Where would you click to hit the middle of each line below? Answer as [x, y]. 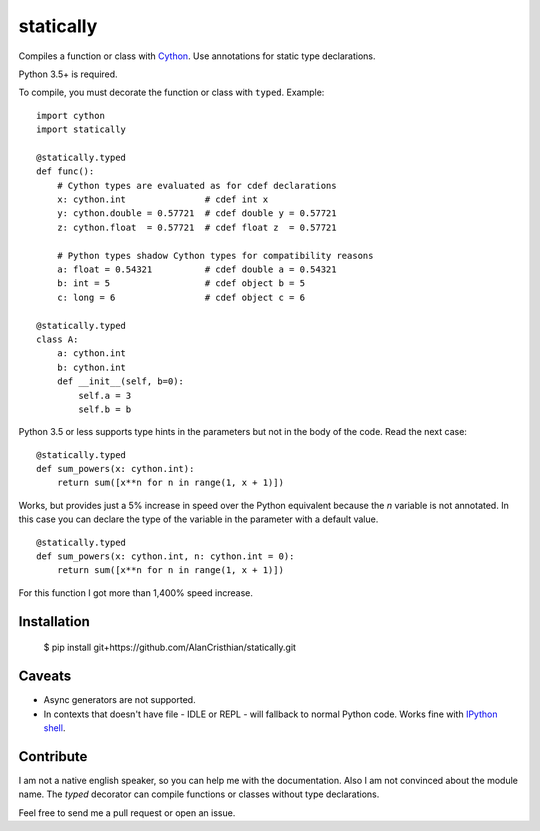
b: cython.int [91, 367]
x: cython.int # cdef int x [162, 199]
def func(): [65, 171]
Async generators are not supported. [119, 700]
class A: [57, 339]
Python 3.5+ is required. [68, 74]
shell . [54, 727]
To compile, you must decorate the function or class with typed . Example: [171, 92]
